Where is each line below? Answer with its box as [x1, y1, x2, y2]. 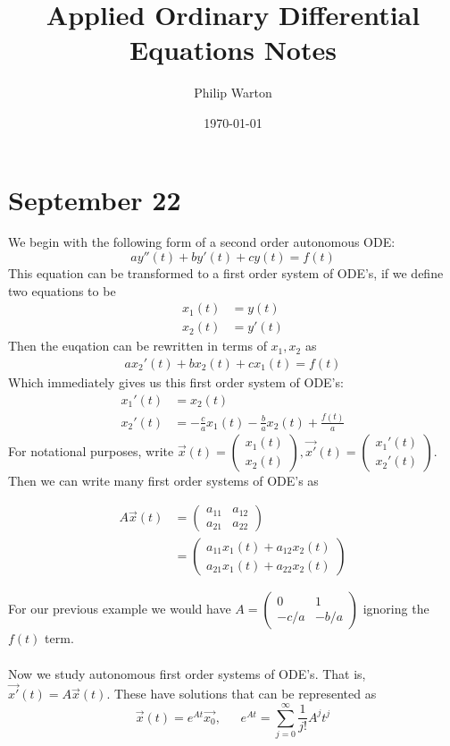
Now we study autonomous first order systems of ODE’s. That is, [8, 664, 366, 682]
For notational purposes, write [8, 441, 174, 460]
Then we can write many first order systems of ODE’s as [8, 470, 319, 489]
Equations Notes [129, 31, 337, 68]
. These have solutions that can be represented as [106, 684, 377, 703]
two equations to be [8, 281, 116, 300]
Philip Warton [194, 83, 272, 102]
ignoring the [362, 599, 429, 618]
